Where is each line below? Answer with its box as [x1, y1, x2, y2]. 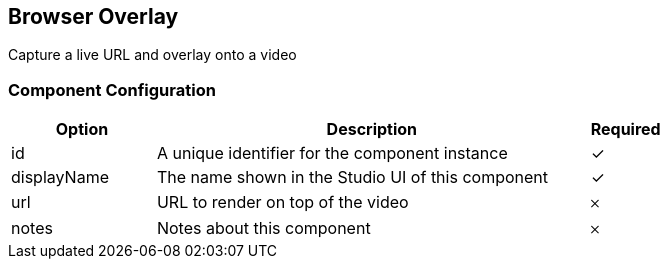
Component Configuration [8, 79, 216, 100]
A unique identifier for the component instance [156, 143, 508, 164]
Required [590, 119, 661, 140]
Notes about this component [156, 218, 371, 239]
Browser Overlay [8, 4, 179, 29]
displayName [11, 167, 109, 188]
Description [326, 119, 418, 140]
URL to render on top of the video [156, 192, 409, 213]
